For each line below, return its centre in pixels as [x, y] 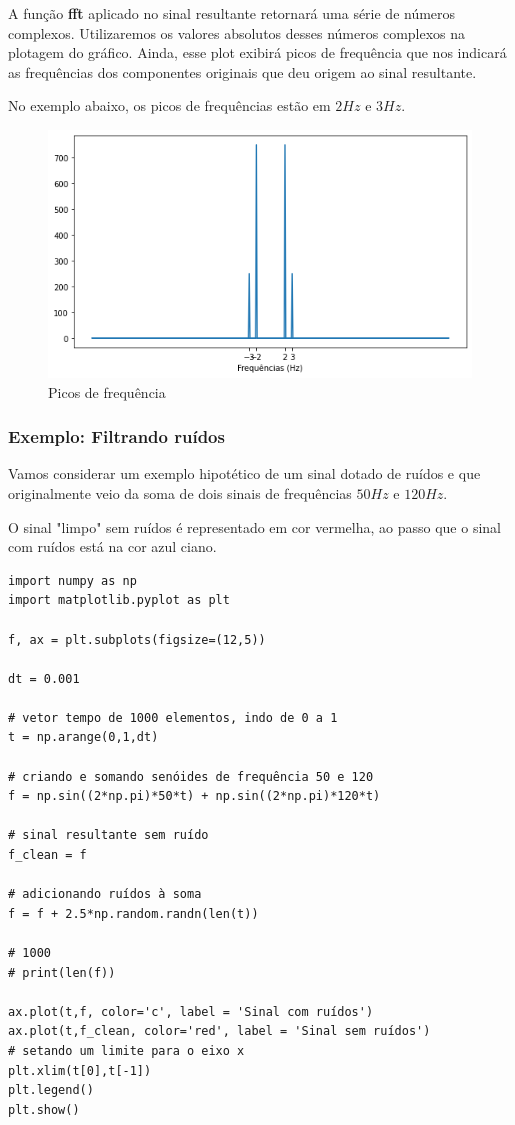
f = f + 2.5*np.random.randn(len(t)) [133, 913]
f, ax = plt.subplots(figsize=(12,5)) [137, 639]
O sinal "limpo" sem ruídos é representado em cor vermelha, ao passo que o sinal [254, 526]
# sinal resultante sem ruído [108, 835]
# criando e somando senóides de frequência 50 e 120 [191, 776]
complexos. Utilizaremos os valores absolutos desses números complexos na [237, 32]
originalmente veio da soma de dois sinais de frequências [180, 492]
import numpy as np [72, 580]
